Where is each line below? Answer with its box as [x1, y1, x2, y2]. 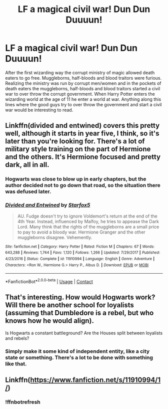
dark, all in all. [5, 160, 49, 169]
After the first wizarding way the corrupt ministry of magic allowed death [5, 69, 155, 76]
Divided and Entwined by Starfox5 [5, 201, 90, 209]
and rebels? [5, 335, 29, 341]
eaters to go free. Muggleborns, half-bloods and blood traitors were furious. [5, 75, 162, 81]
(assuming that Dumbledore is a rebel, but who [5, 309, 154, 317]
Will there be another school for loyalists [5, 301, 134, 309]
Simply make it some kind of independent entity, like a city [5, 347, 150, 354]
